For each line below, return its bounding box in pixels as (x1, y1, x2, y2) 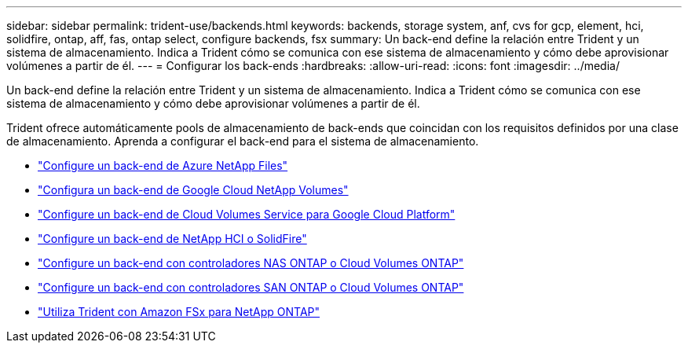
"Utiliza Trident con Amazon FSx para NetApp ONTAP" (38, 305, 320, 318)
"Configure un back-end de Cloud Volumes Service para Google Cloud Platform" (38, 208, 456, 221)
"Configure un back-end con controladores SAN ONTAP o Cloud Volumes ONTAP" (38, 281, 464, 294)
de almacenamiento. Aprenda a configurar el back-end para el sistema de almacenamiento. (6, 134, 479, 148)
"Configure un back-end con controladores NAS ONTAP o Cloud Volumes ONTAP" (38, 256, 464, 270)
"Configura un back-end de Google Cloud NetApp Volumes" (38, 183, 349, 197)
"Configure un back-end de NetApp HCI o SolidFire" (38, 232, 307, 245)
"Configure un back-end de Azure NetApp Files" (38, 159, 288, 172)
